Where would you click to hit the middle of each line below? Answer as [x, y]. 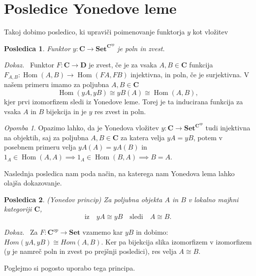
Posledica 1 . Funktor [37, 48]
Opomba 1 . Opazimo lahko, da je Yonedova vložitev [81, 128]
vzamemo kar [103, 232]
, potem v [208, 137]
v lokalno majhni [213, 199]
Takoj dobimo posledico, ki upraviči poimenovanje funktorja [95, 32]
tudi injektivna [228, 128]
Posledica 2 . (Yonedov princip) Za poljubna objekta [83, 199]
